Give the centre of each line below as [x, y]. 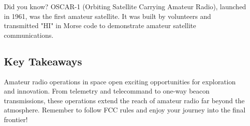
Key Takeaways [43, 61]
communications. [29, 35]
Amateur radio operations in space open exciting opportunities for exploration [120, 81]
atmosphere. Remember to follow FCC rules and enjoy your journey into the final [125, 110]
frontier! [16, 119]
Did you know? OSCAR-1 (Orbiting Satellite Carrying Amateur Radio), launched [125, 6]
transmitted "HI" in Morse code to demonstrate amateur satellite [100, 25]
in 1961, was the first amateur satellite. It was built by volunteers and [108, 16]
